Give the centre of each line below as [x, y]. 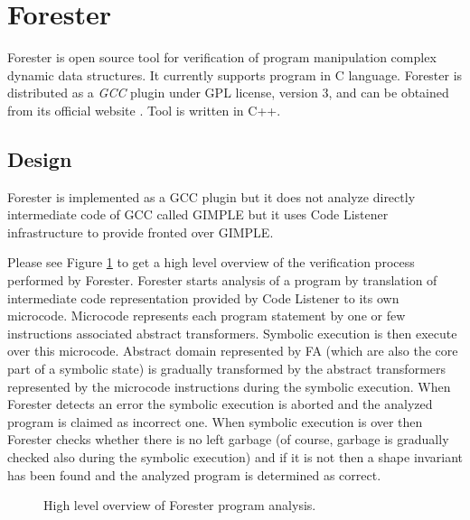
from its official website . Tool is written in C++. [144, 110]
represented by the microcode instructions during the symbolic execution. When [229, 386]
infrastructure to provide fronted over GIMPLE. [141, 232]
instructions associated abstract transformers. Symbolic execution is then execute [232, 333]
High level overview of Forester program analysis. [180, 505]
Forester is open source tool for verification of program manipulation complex [222, 57]
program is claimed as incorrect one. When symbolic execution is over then [215, 421]
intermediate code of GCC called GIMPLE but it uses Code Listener [198, 214]
